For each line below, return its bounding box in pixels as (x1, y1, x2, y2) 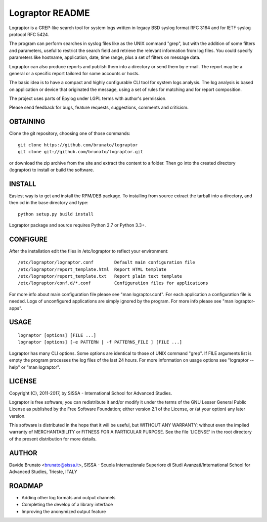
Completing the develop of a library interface (21, 502, 113, 508)
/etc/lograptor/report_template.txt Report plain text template (18, 273, 182, 279)
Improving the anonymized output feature (21, 508, 106, 514)
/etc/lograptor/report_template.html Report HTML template (18, 266, 167, 272)
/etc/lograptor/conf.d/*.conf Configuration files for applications (18, 280, 209, 286)
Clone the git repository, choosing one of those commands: (9, 130, 131, 136)
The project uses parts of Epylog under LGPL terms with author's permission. (9, 95, 167, 101)
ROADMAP (9, 481, 43, 490)
